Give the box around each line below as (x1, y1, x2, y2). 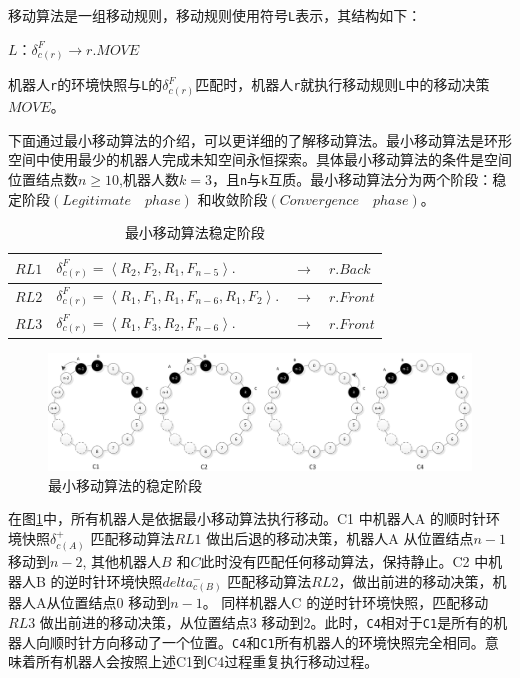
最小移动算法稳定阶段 (124, 222, 265, 243)
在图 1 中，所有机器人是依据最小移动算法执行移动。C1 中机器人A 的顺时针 (8, 508, 486, 529)
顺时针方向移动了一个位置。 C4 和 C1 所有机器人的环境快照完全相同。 (49, 631, 485, 652)
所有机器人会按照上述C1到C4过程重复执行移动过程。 (35, 651, 379, 672)
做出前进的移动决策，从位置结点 (39, 611, 250, 632)
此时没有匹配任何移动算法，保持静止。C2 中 (200, 551, 489, 572)
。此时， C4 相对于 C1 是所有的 (310, 611, 494, 632)
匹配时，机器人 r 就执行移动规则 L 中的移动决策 (195, 74, 490, 95)
